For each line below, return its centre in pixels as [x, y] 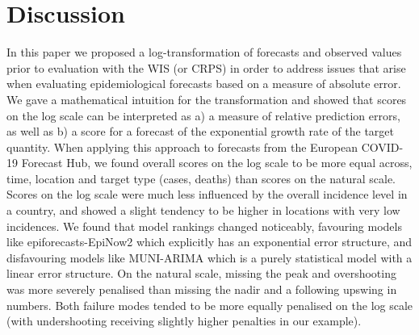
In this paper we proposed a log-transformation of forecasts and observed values [204, 52]
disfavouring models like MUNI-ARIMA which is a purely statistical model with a [209, 257]
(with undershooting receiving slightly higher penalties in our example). [184, 321]
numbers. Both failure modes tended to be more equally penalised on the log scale [210, 305]
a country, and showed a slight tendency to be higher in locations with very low [203, 210]
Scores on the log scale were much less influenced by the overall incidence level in [207, 194]
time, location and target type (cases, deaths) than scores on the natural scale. [201, 178]
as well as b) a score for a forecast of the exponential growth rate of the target [200, 131]
